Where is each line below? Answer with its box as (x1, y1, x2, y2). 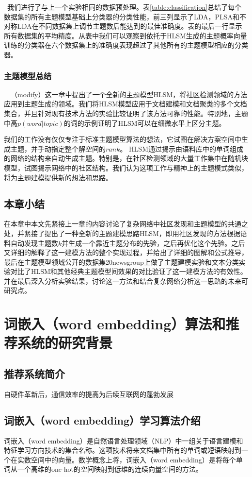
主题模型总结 (4, 70, 52, 82)
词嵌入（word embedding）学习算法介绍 (4, 412, 201, 427)
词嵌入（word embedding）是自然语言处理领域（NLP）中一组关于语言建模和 (4, 435, 243, 445)
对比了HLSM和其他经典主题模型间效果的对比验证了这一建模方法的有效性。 (10, 266, 247, 276)
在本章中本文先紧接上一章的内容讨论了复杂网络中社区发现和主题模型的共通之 (4, 219, 248, 229)
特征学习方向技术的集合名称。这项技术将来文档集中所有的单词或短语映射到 (4, 445, 241, 455)
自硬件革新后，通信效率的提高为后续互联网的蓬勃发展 (4, 389, 173, 399)
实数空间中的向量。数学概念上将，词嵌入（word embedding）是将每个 (17, 454, 236, 464)
